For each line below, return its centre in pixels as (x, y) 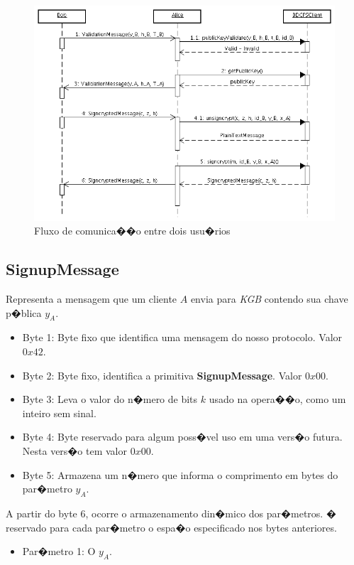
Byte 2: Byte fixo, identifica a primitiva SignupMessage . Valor (162, 375)
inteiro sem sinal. (59, 413)
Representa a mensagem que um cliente (92, 298)
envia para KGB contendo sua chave (269, 298)
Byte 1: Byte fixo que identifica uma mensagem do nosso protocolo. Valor (182, 337)
